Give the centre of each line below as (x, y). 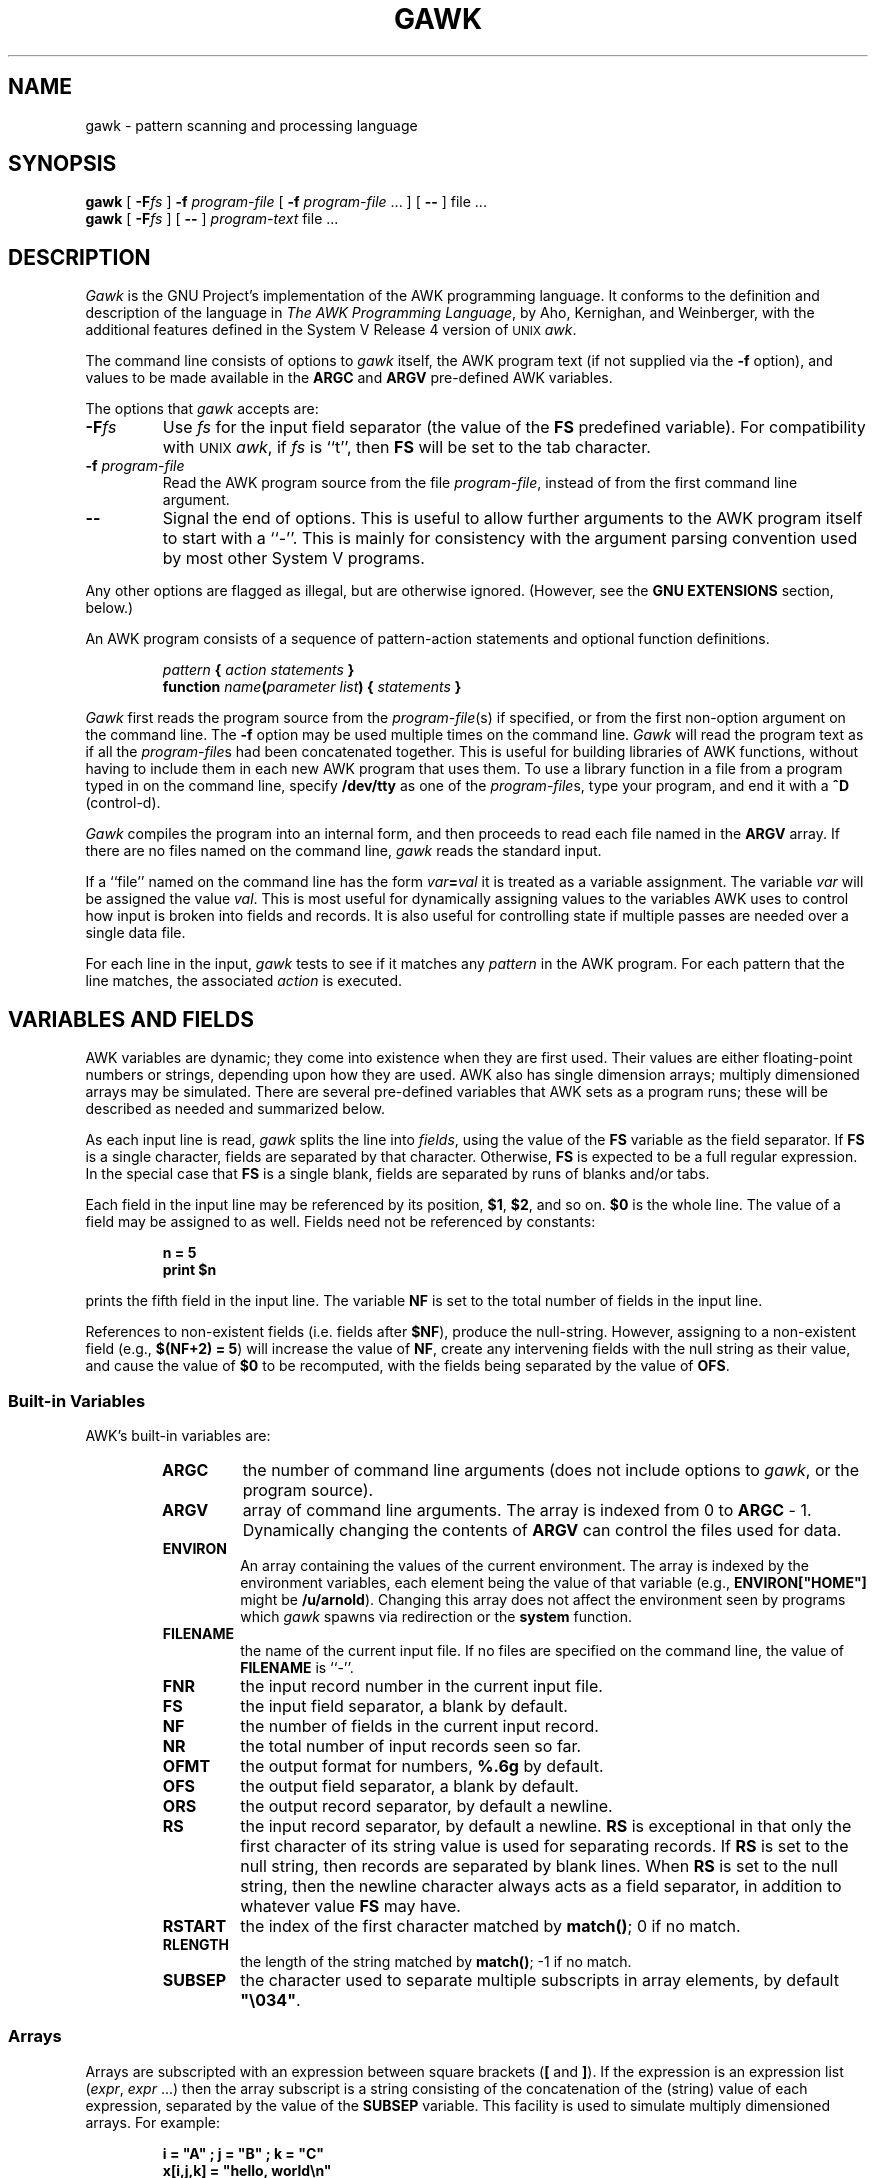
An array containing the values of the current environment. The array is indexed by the (525, 1565)
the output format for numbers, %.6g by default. (422, 1765)
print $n (189, 1270)
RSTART (194, 1925)
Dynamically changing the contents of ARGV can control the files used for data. (542, 1529)
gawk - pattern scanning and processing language (251, 125)
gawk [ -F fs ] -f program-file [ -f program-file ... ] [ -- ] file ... (286, 202)
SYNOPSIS (62, 164)
